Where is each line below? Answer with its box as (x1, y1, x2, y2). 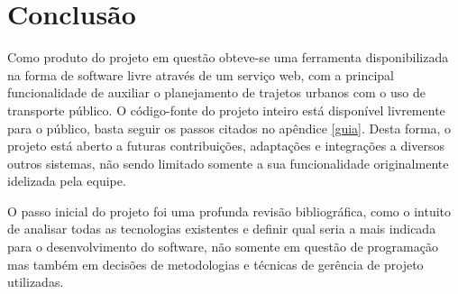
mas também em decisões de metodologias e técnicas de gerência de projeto (7, 254, 424, 273)
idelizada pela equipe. (7, 171, 126, 190)
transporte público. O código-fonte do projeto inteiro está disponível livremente (7, 100, 445, 119)
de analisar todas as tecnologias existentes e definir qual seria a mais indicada (7, 219, 436, 238)
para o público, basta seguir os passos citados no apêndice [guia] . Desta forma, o (7, 118, 452, 137)
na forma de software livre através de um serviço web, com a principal (7, 65, 394, 84)
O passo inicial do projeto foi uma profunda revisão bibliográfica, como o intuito (7, 201, 451, 220)
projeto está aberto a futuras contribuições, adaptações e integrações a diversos (7, 136, 444, 155)
